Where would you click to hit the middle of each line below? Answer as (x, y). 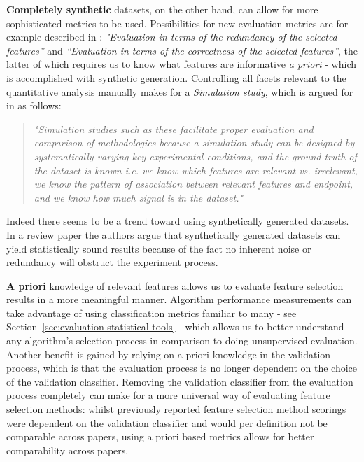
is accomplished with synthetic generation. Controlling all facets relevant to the (176, 77)
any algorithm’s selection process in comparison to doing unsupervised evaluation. (182, 341)
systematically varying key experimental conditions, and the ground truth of (195, 156)
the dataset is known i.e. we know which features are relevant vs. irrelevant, (196, 170)
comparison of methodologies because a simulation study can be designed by (194, 142)
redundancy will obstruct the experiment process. (112, 262)
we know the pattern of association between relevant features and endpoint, (194, 184)
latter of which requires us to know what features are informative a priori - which (182, 64)
